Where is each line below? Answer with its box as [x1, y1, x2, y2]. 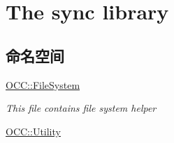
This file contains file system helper [6, 101, 157, 115]
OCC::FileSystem [6, 77, 80, 92]
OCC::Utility [6, 124, 61, 138]
